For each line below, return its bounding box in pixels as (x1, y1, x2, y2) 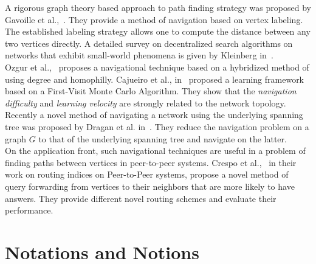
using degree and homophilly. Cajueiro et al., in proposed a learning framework (5, 72, 304, 85)
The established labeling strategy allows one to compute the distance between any (5, 25, 311, 38)
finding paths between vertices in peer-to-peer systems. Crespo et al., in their (5, 156, 297, 168)
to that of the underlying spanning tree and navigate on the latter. (38, 132, 287, 145)
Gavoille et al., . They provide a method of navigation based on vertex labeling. (5, 13, 303, 26)
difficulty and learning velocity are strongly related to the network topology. (5, 96, 286, 109)
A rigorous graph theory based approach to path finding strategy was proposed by (5, 1, 311, 13)
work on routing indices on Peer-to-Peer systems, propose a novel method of (5, 168, 289, 181)
